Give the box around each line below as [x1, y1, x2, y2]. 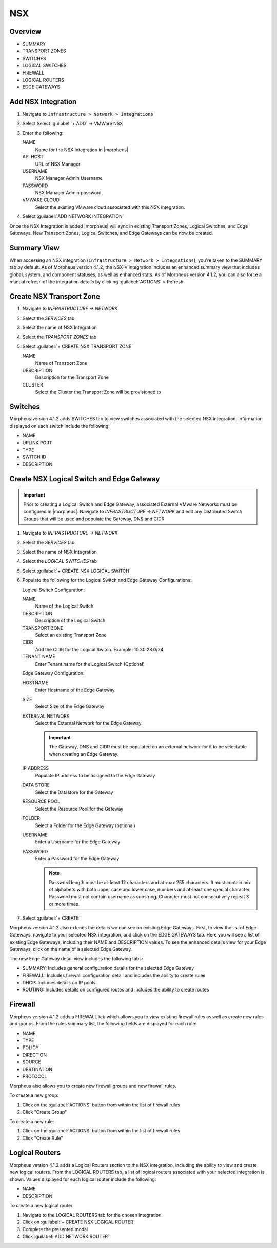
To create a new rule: [9, 1118, 54, 1124]
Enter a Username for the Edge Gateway [35, 839, 121, 845]
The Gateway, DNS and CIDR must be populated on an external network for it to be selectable [49, 744, 247, 750]
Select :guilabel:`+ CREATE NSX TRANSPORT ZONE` [22, 343, 133, 350]
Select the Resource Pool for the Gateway [35, 805, 124, 812]
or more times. [49, 901, 80, 907]
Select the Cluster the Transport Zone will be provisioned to [35, 389, 161, 395]
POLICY [22, 1044, 39, 1051]
